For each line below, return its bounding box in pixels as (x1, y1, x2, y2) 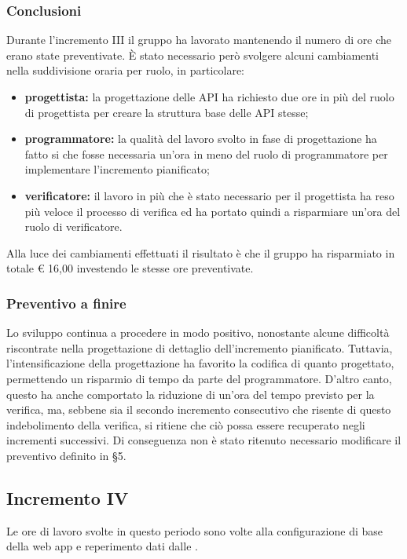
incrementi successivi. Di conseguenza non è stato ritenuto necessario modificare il (6, 432, 401, 448)
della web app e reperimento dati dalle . (6, 538, 198, 554)
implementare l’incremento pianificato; (24, 161, 210, 177)
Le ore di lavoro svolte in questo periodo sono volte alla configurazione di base (6, 522, 383, 539)
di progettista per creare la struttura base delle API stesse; (24, 104, 309, 120)
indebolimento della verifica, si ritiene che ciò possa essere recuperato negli (6, 416, 365, 433)
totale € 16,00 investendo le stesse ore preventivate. (6, 260, 254, 276)
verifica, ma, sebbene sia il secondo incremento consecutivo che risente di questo (6, 401, 391, 418)
